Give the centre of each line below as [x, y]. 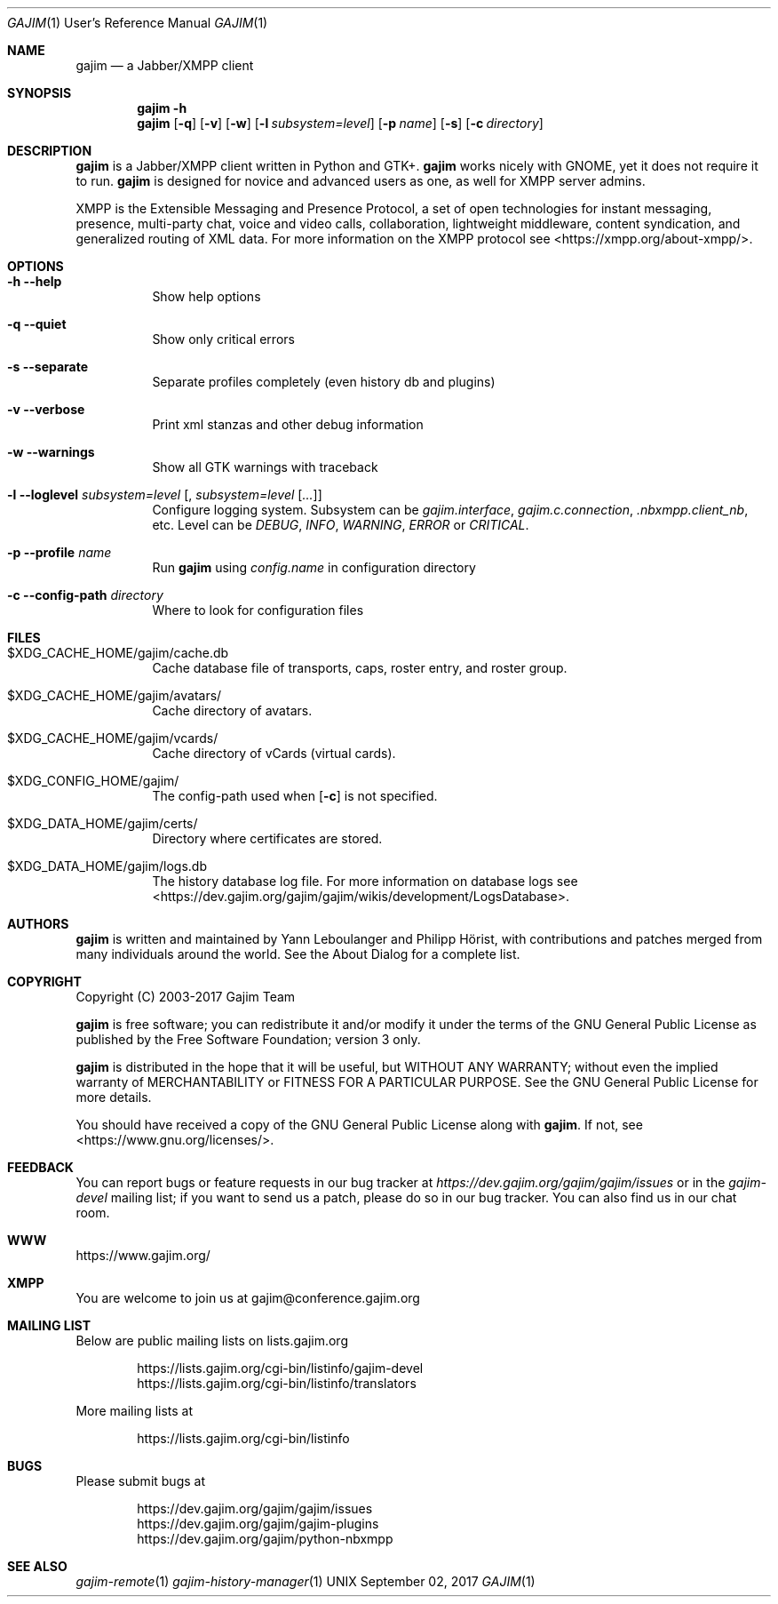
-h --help [35, 281]
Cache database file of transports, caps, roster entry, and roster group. [360, 668]
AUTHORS [38, 924]
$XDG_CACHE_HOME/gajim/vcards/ [113, 738]
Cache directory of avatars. [232, 710]
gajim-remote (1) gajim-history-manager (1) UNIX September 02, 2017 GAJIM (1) [306, 1581]
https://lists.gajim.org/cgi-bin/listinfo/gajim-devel [280, 1368]
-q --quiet [37, 324]
